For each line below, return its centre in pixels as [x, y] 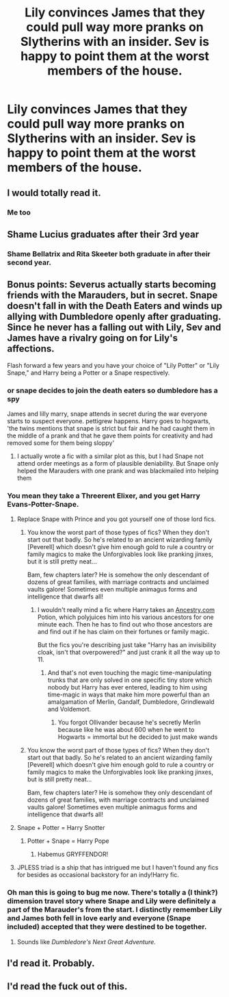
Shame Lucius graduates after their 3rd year [103, 234]
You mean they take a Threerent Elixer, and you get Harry [104, 496]
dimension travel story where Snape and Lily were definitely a [112, 901]
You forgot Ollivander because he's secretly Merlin [129, 722]
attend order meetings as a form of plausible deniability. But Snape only [118, 463]
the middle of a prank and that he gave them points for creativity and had [110, 436]
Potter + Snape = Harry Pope [68, 841]
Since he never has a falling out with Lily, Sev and [114, 328]
